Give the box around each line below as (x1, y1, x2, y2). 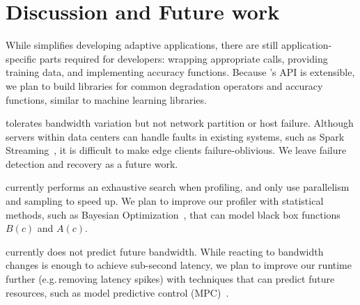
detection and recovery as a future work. (6, 156, 178, 171)
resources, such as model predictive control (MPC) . (6, 285, 229, 299)
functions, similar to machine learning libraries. (6, 92, 207, 107)
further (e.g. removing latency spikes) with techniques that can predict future (6, 272, 335, 286)
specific (6, 51, 37, 65)
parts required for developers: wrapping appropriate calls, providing (39, 51, 328, 65)
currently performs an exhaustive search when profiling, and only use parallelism (6, 180, 350, 194)
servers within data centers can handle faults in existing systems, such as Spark (6, 129, 345, 143)
